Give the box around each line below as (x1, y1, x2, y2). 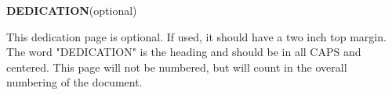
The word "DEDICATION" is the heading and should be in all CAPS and (6, 44, 361, 60)
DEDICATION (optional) (6, 2, 137, 18)
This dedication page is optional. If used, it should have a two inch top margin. (6, 28, 387, 44)
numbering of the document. (6, 74, 143, 90)
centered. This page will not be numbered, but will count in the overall (6, 58, 347, 75)
